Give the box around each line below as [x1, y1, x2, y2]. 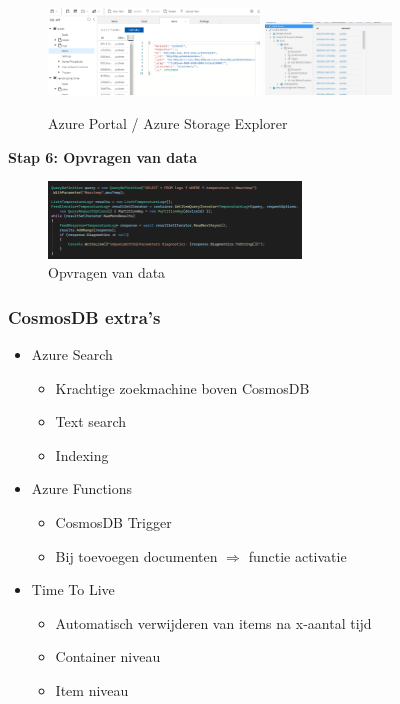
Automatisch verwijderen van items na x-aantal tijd [55, 612, 372, 633]
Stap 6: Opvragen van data [8, 146, 198, 167]
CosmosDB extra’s [8, 304, 161, 329]
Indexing [55, 444, 109, 465]
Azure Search [31, 344, 113, 365]
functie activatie [248, 545, 347, 566]
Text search [55, 411, 127, 432]
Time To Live [31, 579, 115, 600]
